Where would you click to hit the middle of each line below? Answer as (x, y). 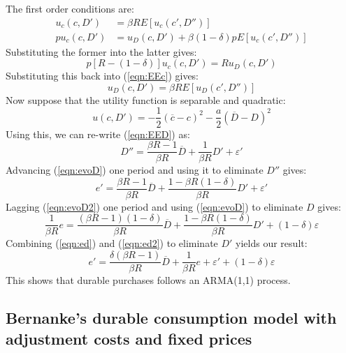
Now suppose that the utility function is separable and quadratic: (146, 99)
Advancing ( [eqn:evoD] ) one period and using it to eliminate (135, 170)
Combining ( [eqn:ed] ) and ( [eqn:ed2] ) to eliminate (112, 243)
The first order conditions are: (70, 8)
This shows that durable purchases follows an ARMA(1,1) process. (148, 280)
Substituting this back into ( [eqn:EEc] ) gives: (102, 76)
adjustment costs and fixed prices (129, 338)
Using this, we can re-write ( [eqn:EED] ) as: (98, 134)
